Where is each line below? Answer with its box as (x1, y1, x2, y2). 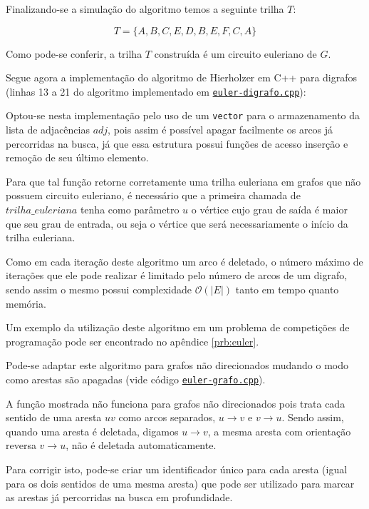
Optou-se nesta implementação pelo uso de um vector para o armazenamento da (6, 108, 360, 123)
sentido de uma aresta (6, 410, 102, 425)
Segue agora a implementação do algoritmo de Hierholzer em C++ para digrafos (6, 70, 358, 85)
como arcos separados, (118, 410, 216, 425)
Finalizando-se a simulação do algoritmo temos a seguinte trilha (6, 1, 284, 16)
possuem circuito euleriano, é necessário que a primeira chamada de (6, 188, 301, 203)
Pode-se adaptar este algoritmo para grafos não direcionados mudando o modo (6, 358, 348, 373)
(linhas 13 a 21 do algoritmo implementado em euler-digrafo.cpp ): (6, 84, 306, 99)
